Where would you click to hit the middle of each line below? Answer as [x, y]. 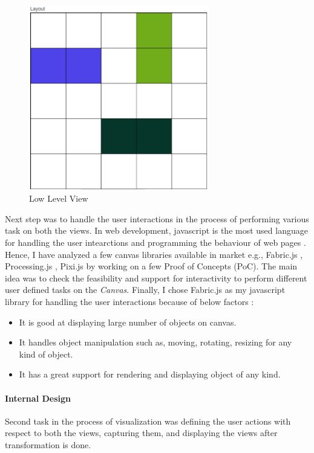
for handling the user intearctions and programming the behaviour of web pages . [155, 242]
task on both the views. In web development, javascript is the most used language [156, 230]
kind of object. [46, 354]
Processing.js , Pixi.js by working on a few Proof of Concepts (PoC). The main [151, 266]
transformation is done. [48, 444]
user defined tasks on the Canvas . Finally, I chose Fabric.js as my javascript [145, 290]
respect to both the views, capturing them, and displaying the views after [141, 433]
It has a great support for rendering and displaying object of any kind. [150, 374]
